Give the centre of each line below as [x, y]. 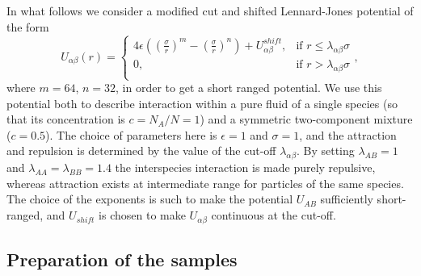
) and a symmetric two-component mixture [306, 119]
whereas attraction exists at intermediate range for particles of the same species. [205, 183]
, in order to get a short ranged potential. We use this [249, 88]
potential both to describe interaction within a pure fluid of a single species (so [202, 103]
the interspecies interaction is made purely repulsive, [245, 167]
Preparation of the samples [122, 259]
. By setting [325, 151]
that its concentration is [66, 119]
